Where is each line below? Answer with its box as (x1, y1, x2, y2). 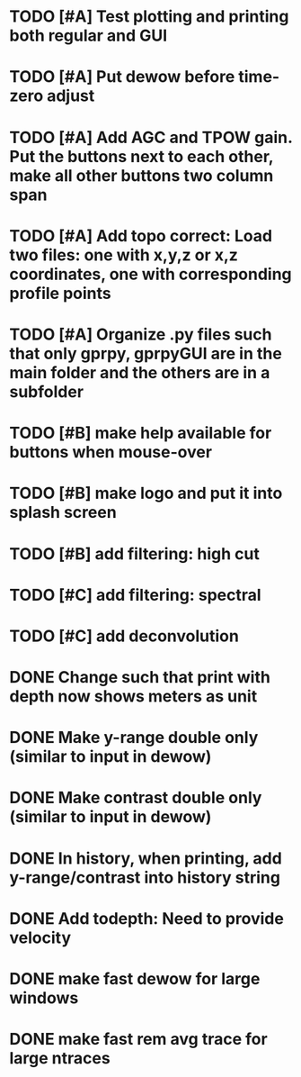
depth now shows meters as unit (9, 686, 258, 707)
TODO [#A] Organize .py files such (9, 324, 272, 344)
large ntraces (9, 1048, 111, 1069)
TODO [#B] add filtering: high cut (9, 543, 261, 564)
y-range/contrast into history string (9, 867, 281, 888)
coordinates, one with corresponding (9, 264, 292, 285)
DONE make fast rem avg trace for (9, 1029, 268, 1050)
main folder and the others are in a (9, 362, 270, 383)
